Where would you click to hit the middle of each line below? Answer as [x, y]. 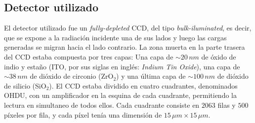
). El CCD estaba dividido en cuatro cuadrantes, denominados [143, 85]
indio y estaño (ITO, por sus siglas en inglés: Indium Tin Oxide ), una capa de [122, 66]
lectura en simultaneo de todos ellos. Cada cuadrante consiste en [102, 105]
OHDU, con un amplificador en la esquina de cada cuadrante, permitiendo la [120, 95]
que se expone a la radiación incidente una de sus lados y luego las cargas [115, 37]
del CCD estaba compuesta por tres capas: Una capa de [89, 56]
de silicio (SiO [25, 85]
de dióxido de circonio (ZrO [72, 76]
